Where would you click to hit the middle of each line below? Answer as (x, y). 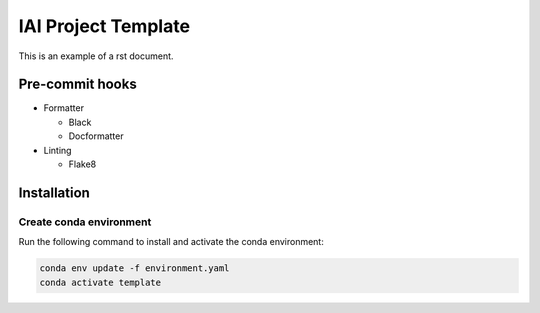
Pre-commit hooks (77, 84)
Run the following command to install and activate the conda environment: (171, 242)
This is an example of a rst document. (96, 56)
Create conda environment (85, 222)
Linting (57, 150)
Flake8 (82, 164)
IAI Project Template (104, 26)
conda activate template (100, 282)
